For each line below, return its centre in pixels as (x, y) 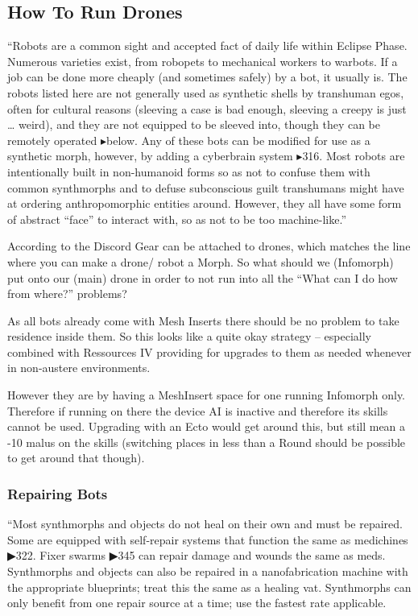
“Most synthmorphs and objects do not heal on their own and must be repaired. (205, 524)
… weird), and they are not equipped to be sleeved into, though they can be (194, 124)
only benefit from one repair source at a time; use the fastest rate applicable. (197, 603)
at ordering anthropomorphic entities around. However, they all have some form (205, 203)
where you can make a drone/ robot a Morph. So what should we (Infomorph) (201, 261)
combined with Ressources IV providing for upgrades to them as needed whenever (209, 351)
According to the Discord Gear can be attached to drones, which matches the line (209, 246)
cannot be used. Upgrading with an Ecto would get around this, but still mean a (207, 426)
